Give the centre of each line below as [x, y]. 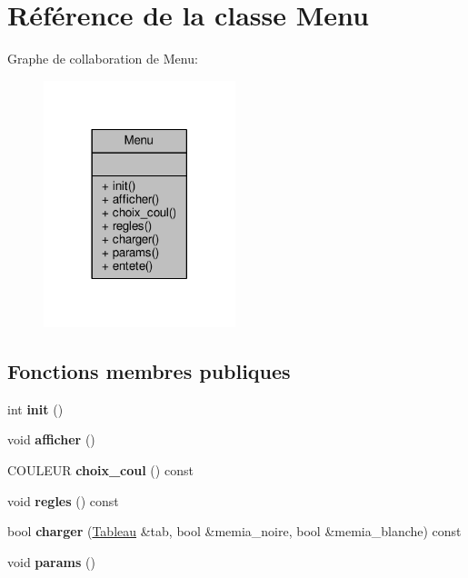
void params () [51, 561]
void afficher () [51, 439]
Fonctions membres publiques [149, 371]
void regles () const [63, 500]
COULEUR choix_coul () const [100, 470]
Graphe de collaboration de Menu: [103, 59]
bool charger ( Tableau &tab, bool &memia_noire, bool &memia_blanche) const [234, 531]
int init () [35, 409]
